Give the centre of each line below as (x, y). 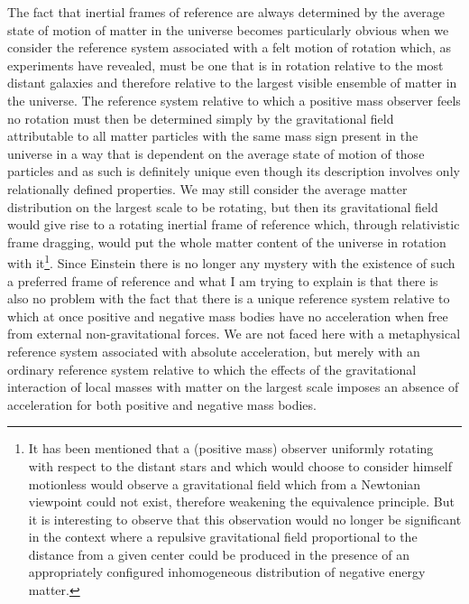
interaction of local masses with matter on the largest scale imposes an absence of (233, 387)
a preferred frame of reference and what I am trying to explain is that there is (223, 280)
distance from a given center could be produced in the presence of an (219, 554)
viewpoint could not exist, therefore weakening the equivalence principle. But (241, 502)
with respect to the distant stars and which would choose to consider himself (240, 465)
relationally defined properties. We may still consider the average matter (207, 188)
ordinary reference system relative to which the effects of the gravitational (212, 369)
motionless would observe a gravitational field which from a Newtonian (225, 483)
